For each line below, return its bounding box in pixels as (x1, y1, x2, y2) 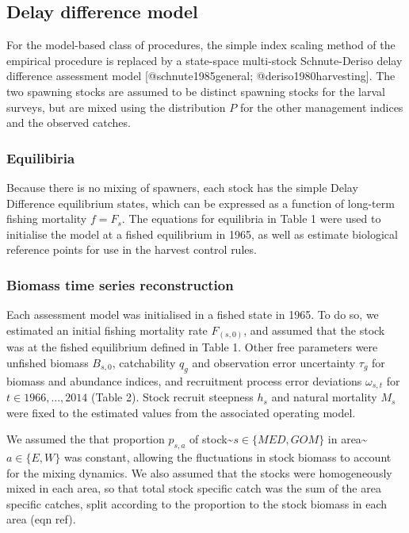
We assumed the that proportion (6, 431, 165, 447)
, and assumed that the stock (243, 321, 385, 338)
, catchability (112, 354, 176, 370)
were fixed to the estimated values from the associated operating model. (6, 404, 356, 420)
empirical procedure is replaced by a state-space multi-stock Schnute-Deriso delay (6, 52, 403, 68)
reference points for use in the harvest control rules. (6, 241, 257, 258)
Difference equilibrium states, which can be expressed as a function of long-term (6, 194, 395, 211)
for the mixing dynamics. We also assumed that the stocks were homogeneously (6, 464, 392, 481)
